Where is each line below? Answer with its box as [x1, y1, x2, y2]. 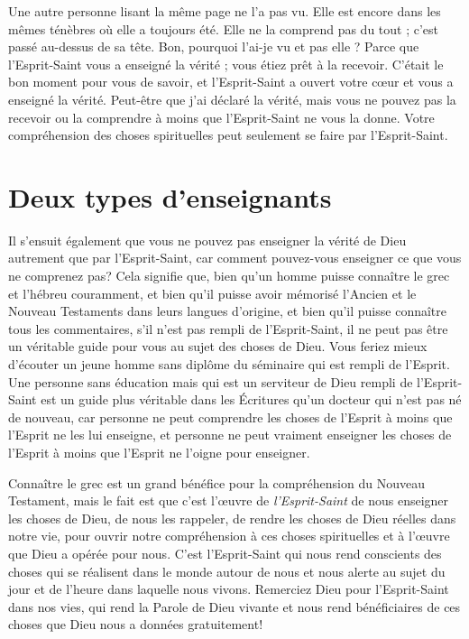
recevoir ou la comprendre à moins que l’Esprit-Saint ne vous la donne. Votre [8, 107, 435, 126]
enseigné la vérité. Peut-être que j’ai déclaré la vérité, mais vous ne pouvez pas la [8, 89, 456, 108]
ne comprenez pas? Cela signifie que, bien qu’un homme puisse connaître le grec [8, 266, 450, 285]
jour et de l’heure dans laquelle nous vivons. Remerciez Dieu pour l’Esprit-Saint [8, 579, 449, 598]
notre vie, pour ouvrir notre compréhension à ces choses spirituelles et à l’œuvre [8, 526, 450, 545]
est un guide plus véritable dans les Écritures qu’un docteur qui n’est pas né [41, 390, 462, 409]
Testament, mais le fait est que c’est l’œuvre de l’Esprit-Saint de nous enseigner [8, 491, 449, 510]
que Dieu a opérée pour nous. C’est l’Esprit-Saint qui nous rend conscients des [8, 543, 442, 562]
